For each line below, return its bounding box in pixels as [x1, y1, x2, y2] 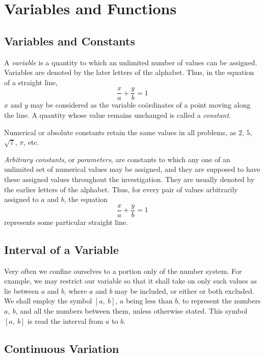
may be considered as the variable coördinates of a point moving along [30, 99, 251, 110]
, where [64, 285, 87, 296]
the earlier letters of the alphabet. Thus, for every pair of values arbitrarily [4, 184, 238, 194]
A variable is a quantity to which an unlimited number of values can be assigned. [4, 57, 257, 67]
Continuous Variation [4, 340, 119, 356]
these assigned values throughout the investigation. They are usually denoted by [4, 173, 255, 184]
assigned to [4, 194, 39, 205]
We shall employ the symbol [4, 295, 92, 306]
